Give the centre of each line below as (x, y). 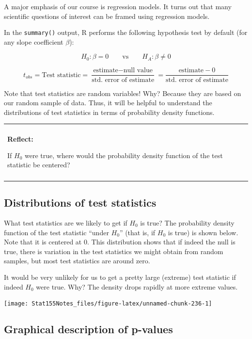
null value (138, 71)
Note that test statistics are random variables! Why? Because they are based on (123, 93)
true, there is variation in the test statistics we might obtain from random (114, 251)
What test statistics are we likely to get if (66, 223)
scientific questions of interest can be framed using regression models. (107, 16)
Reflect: (20, 139)
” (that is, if (137, 232)
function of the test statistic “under (56, 232)
